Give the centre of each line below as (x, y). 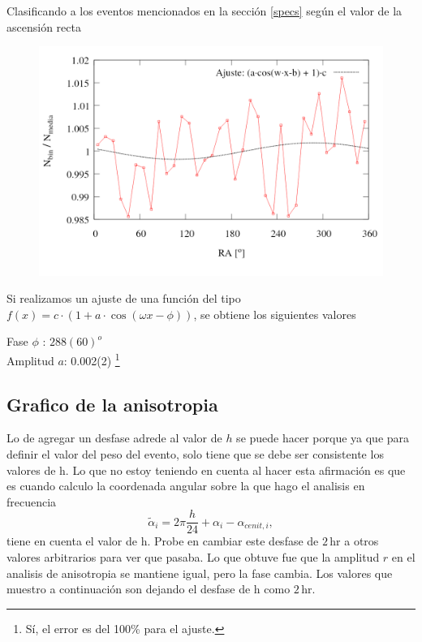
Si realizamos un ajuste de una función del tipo (124, 298)
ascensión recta (44, 26)
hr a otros (354, 541)
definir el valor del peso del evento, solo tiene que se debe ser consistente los (195, 454)
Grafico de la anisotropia (112, 404)
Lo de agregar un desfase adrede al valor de (114, 438)
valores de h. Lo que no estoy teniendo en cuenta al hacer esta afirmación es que (206, 470)
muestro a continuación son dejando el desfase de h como (149, 589)
